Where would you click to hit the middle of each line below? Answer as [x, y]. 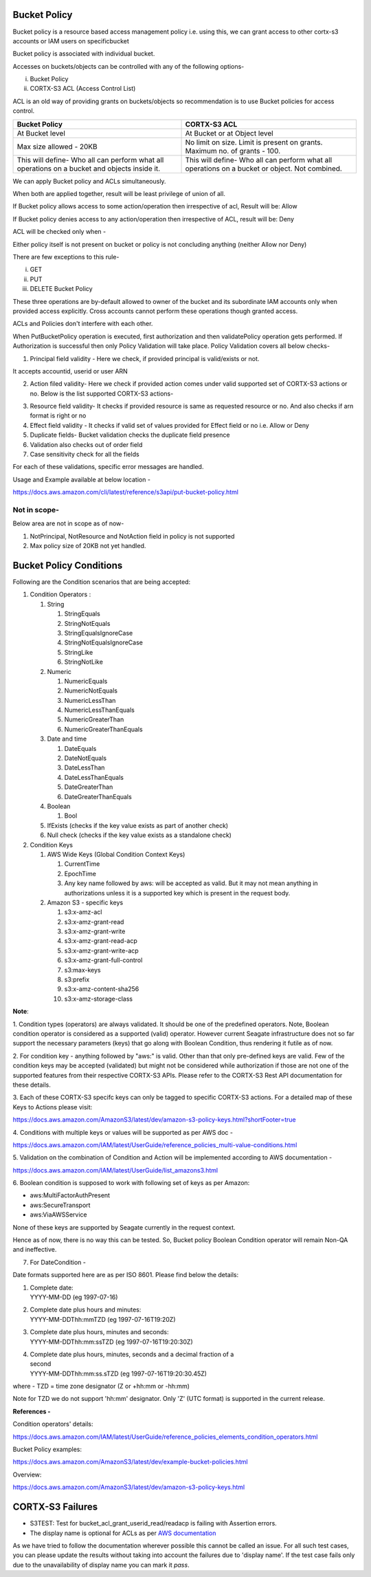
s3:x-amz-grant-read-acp [101, 941]
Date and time [67, 739]
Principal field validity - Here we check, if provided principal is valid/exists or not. [145, 358]
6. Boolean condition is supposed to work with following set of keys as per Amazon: [131, 1183]
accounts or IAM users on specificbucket [71, 41]
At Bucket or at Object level [229, 133]
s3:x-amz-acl [83, 912]
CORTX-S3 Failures [55, 1507]
